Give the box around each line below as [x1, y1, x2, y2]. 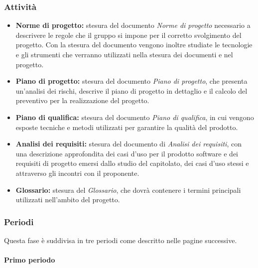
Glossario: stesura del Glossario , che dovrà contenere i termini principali [15, 184, 241, 195]
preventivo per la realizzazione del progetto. [15, 95, 149, 106]
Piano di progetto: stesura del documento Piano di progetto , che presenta [15, 76, 248, 86]
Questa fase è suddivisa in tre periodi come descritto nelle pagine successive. [4, 235, 237, 245]
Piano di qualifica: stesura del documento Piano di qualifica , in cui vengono [15, 112, 254, 122]
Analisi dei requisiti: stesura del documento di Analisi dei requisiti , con [15, 138, 242, 149]
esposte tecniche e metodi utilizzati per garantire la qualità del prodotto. [15, 122, 238, 132]
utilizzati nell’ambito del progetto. [15, 194, 120, 205]
